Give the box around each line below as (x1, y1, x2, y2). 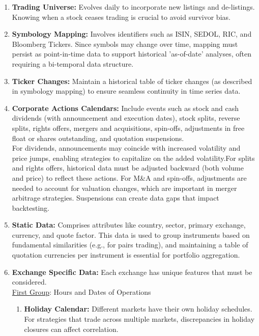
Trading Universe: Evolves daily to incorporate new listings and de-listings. (12, 2, 255, 12)
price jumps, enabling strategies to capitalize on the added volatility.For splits (12, 152, 255, 163)
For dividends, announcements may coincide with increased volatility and (12, 143, 241, 153)
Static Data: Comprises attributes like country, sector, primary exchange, (12, 219, 246, 230)
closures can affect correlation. (24, 323, 119, 334)
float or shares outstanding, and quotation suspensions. (12, 132, 184, 143)
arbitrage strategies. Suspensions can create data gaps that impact (12, 192, 219, 203)
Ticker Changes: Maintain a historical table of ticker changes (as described (12, 75, 252, 86)
